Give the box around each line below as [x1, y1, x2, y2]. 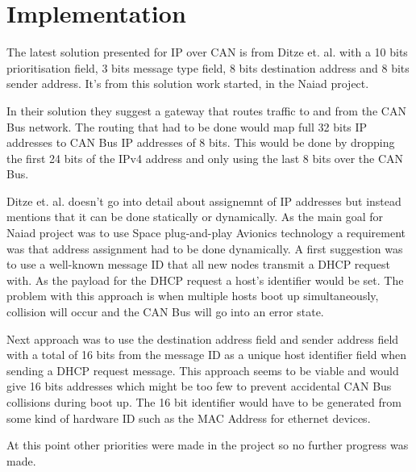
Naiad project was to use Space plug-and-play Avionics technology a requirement [6, 224, 406, 241]
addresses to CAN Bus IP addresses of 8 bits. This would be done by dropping [6, 134, 395, 151]
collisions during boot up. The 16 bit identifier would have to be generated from [6, 394, 401, 410]
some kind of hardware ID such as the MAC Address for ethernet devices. [6, 409, 371, 426]
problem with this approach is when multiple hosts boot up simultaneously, [6, 287, 379, 304]
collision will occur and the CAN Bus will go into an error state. [6, 303, 324, 320]
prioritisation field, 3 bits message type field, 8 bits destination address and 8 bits [6, 59, 410, 76]
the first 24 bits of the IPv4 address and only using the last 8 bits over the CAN [6, 149, 404, 166]
